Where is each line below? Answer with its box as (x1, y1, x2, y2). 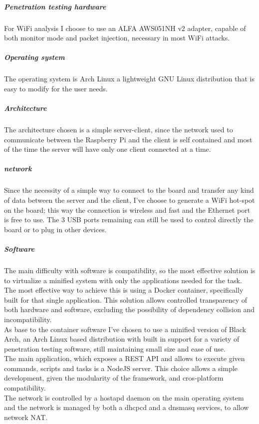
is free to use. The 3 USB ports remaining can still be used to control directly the (4, 214, 254, 225)
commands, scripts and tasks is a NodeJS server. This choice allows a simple (4, 363, 238, 373)
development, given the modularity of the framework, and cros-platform (4, 373, 224, 383)
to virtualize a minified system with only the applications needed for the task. (4, 275, 242, 285)
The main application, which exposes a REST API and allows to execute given (4, 353, 245, 364)
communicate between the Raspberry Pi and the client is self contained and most (4, 134, 253, 144)
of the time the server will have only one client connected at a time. (4, 144, 211, 154)
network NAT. (4, 412, 48, 422)
